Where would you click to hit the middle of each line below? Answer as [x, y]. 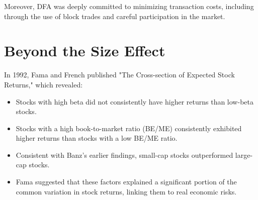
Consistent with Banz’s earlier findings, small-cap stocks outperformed [124, 155]
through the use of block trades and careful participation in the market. [115, 16]
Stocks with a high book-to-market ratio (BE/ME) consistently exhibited [129, 128]
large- [244, 155]
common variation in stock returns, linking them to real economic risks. [126, 191]
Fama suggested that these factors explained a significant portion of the [126, 182]
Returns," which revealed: [44, 84]
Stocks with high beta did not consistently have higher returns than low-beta [135, 101]
